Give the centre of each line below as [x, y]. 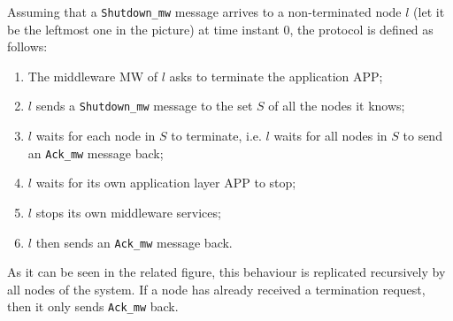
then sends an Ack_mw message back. [134, 242]
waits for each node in [96, 136]
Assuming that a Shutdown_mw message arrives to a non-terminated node [204, 11]
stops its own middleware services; [128, 212]
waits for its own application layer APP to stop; [166, 183]
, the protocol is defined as [361, 29]
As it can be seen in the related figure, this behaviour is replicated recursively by [226, 272]
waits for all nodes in [330, 136]
